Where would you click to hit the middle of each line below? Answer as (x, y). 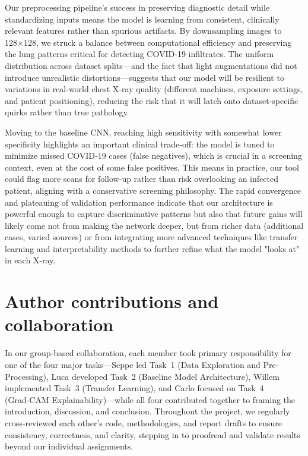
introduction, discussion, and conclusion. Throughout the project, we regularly (147, 411)
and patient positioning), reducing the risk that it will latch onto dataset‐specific (152, 100)
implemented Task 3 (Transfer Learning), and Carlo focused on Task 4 (134, 388)
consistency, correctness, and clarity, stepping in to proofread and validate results (153, 434)
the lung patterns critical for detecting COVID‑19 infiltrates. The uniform (139, 54)
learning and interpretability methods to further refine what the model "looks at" (152, 248)
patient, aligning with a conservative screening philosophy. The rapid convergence (153, 190)
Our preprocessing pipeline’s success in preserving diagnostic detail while (137, 7)
